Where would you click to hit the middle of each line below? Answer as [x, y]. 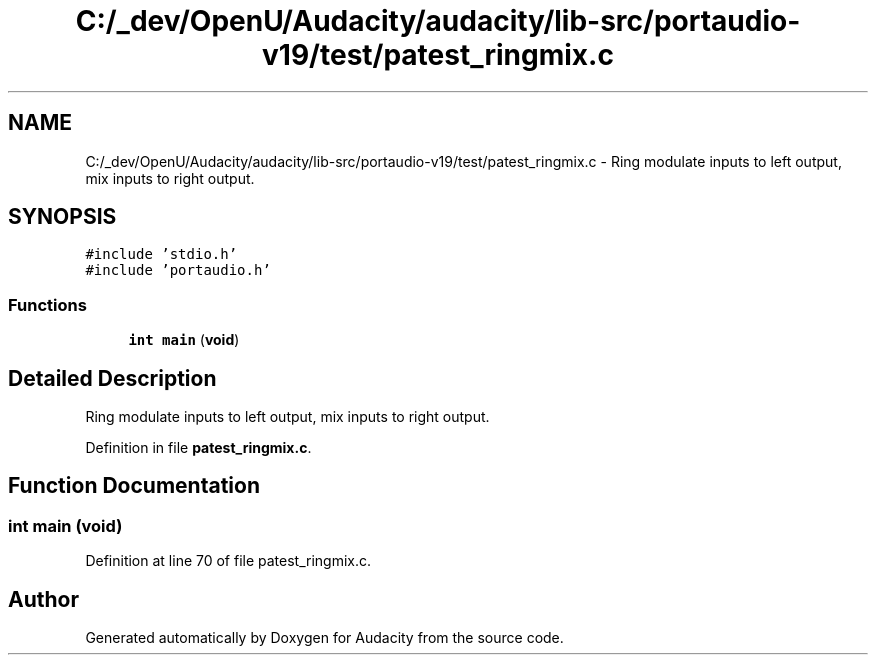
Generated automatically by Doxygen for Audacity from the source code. [324, 638]
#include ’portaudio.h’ [178, 270]
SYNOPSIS [62, 217]
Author [43, 599]
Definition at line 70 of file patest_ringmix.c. [228, 561]
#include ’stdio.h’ [161, 254]
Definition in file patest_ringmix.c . [198, 448]
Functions [47, 304]
